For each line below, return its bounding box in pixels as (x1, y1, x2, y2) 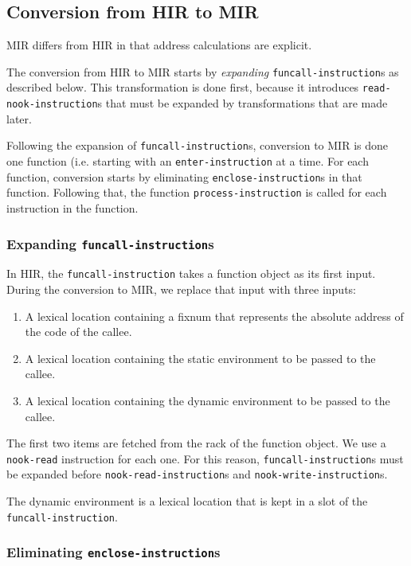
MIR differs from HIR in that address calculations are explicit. (6, 37, 312, 53)
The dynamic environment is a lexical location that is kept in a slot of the (6, 493, 368, 509)
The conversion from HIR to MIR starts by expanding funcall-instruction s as (6, 63, 399, 80)
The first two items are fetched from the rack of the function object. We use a (6, 435, 386, 451)
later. (6, 110, 32, 127)
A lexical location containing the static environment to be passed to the (25, 349, 376, 366)
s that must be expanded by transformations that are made (97, 95, 388, 111)
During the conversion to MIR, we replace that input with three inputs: (6, 281, 356, 298)
